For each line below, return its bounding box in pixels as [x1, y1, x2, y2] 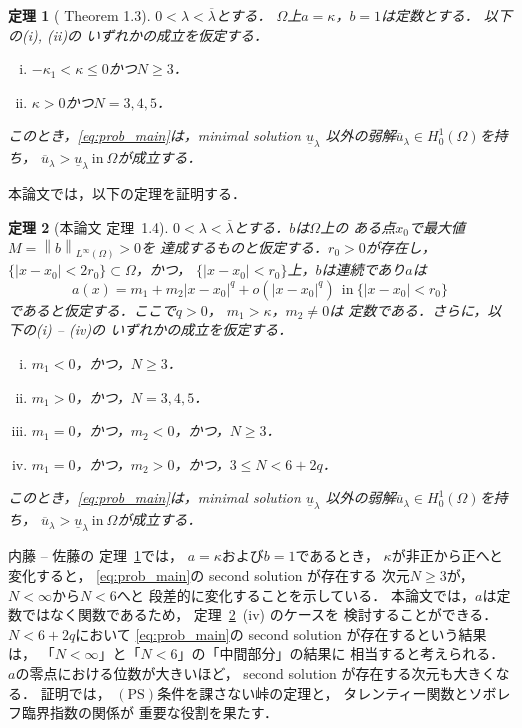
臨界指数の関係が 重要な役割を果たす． [21, 702, 279, 723]
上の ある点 [320, 217, 396, 237]
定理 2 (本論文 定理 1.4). [8, 217, 169, 237]
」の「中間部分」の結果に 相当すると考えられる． [177, 643, 505, 664]
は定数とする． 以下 [381, 5, 512, 25]
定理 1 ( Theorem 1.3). [8, 5, 151, 25]
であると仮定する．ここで [8, 299, 176, 320]
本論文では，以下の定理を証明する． [8, 183, 246, 204]
